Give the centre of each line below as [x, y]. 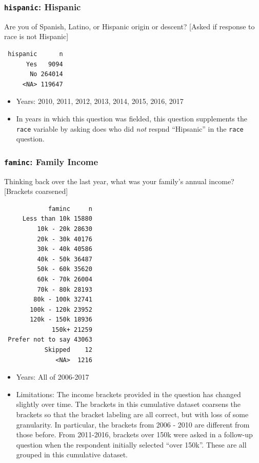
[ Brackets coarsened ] [36, 191]
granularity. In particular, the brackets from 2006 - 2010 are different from [133, 424]
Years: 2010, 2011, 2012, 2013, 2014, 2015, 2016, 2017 [100, 101]
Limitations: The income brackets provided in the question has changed [128, 394]
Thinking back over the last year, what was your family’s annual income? [119, 181]
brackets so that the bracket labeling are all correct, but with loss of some [132, 414]
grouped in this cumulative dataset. [72, 455]
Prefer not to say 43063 [50, 340]
